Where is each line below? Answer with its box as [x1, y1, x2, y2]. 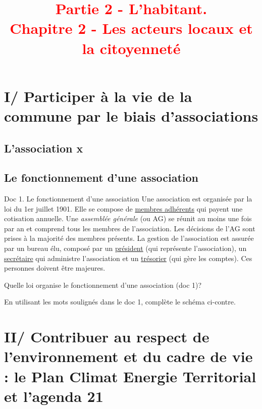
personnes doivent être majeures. [4, 263, 106, 273]
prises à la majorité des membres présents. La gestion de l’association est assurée [4, 233, 254, 243]
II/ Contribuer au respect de [4, 326, 209, 347]
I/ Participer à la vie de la [4, 85, 192, 106]
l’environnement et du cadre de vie [4, 346, 253, 367]
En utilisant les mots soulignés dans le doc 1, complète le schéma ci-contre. [4, 296, 236, 307]
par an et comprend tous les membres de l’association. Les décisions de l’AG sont [4, 223, 255, 233]
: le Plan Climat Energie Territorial [4, 366, 256, 386]
